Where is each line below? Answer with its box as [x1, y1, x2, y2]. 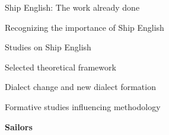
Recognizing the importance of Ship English [5, 21, 164, 33]
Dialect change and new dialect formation [5, 81, 156, 93]
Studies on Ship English [5, 41, 91, 53]
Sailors [5, 120, 33, 133]
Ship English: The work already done [5, 1, 140, 13]
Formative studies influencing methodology [5, 100, 161, 112]
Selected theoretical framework [5, 60, 116, 73]
